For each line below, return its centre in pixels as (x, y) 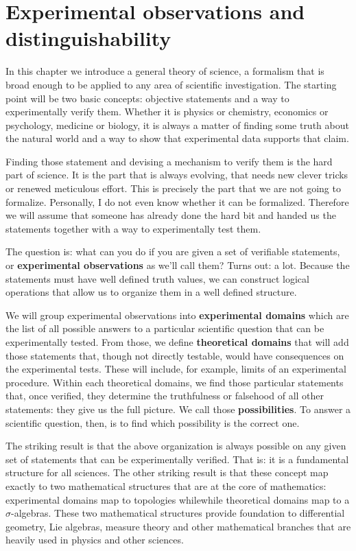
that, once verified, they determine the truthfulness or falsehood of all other (165, 396)
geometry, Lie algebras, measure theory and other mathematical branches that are (178, 526)
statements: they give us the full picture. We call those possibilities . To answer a (178, 409)
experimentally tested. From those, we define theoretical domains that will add (177, 342)
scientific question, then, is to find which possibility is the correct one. (153, 422)
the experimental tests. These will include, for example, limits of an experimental (176, 369)
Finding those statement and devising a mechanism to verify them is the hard (169, 161)
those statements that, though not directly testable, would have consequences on (175, 355)
